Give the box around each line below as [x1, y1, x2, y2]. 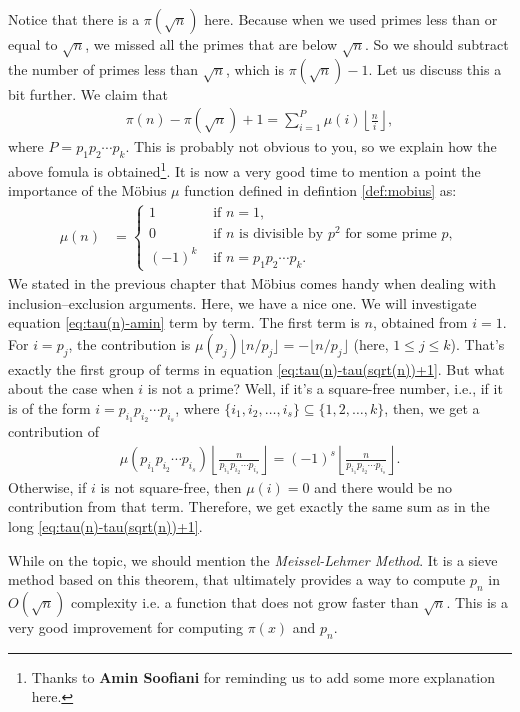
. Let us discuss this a [368, 58, 502, 79]
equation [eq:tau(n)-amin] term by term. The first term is [8, 312, 360, 333]
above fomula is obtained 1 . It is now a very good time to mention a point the [8, 158, 481, 181]
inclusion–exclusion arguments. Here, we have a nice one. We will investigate [8, 292, 477, 313]
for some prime [345, 227, 437, 242]
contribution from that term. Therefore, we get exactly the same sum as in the [8, 496, 490, 517]
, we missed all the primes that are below [85, 34, 338, 54]
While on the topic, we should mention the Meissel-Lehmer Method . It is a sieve [8, 549, 498, 570]
